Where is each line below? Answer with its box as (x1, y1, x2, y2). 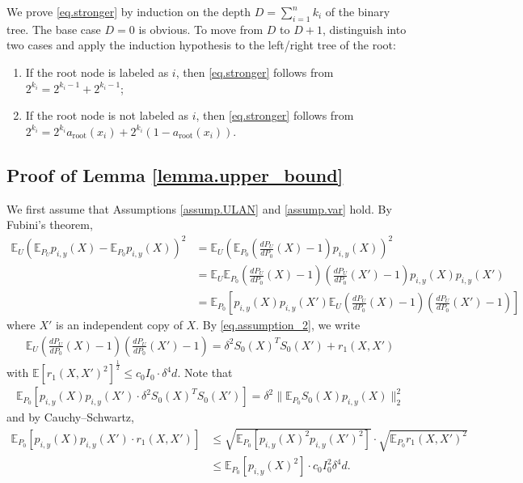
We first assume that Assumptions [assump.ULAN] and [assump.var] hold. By (6, 200, 392, 217)
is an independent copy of (56, 316, 183, 333)
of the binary (325, 3, 390, 19)
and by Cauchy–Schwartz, (6, 409, 134, 426)
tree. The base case (6, 20, 101, 37)
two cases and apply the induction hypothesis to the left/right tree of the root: (6, 36, 396, 53)
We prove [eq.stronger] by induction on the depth (6, 3, 251, 19)
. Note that (177, 364, 233, 381)
